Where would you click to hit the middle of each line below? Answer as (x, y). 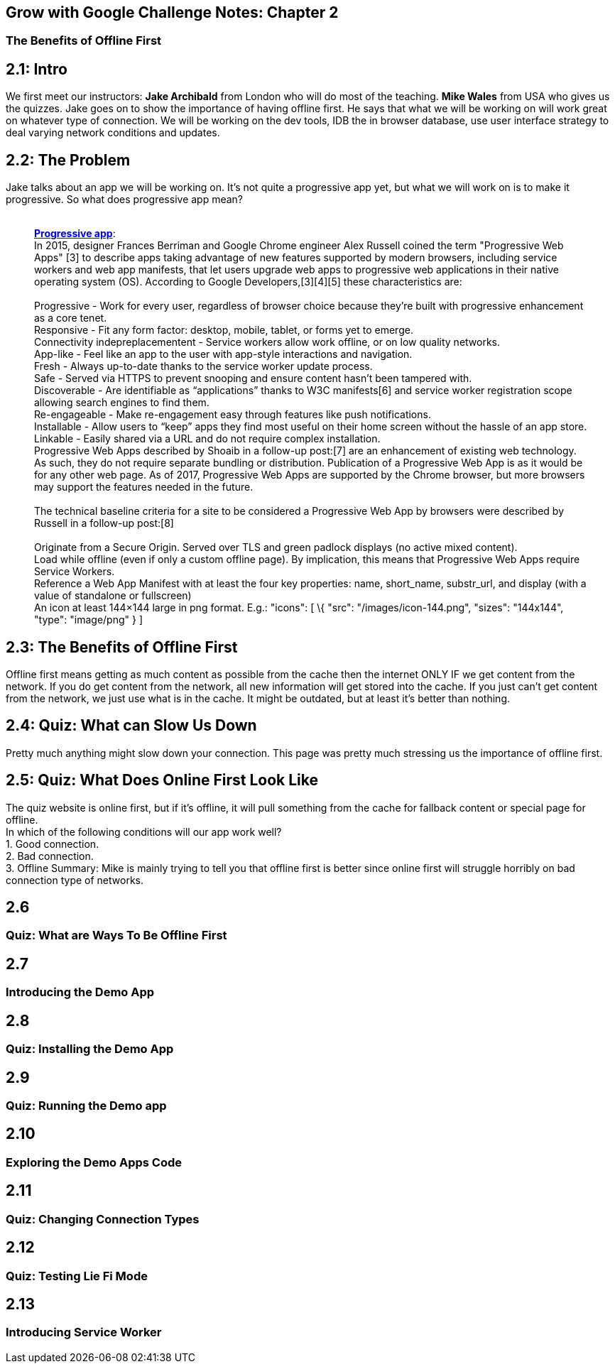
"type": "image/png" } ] (88, 620)
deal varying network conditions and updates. (113, 133)
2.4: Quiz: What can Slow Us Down (131, 726)
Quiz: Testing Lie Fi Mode (77, 1276)
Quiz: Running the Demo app (86, 1106)
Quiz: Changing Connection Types (103, 1219)
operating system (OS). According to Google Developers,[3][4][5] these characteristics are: (248, 282)
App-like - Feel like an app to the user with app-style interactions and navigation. (223, 354)
